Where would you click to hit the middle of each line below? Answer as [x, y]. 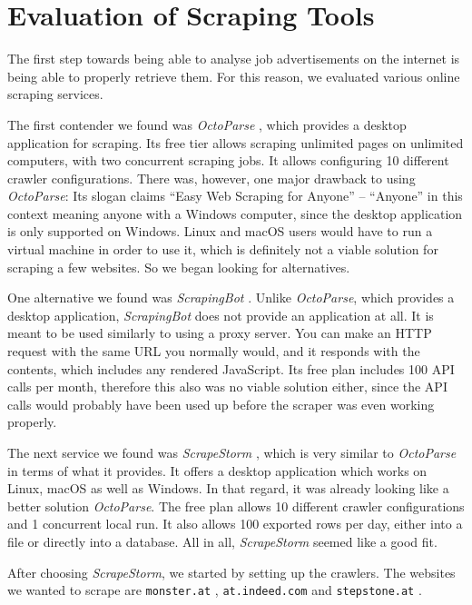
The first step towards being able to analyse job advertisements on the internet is [234, 59]
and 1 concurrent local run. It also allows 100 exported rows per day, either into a [235, 524]
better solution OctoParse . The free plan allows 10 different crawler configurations [236, 506]
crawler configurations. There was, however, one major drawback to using [211, 178]
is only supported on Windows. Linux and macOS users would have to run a [220, 231]
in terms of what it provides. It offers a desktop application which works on [217, 470]
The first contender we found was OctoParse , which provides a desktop [207, 124]
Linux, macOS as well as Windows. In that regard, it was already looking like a [228, 488]
